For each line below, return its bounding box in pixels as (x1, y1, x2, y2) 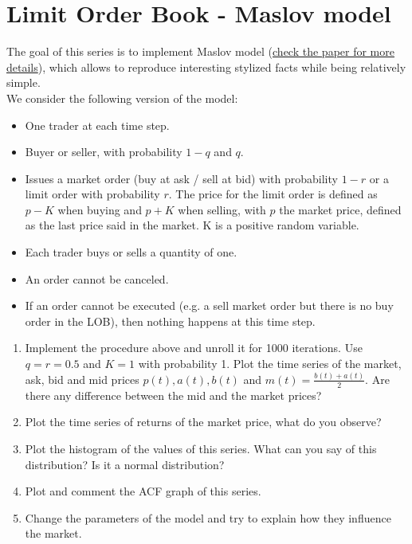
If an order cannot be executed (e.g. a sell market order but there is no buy (25, 297, 394, 314)
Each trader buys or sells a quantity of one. (25, 244, 237, 260)
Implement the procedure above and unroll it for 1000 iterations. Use (25, 339, 363, 356)
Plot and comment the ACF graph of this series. (25, 483, 261, 499)
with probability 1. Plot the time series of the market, (138, 355, 402, 372)
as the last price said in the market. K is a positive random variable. (25, 217, 359, 233)
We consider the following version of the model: (6, 89, 238, 106)
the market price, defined (279, 201, 402, 217)
